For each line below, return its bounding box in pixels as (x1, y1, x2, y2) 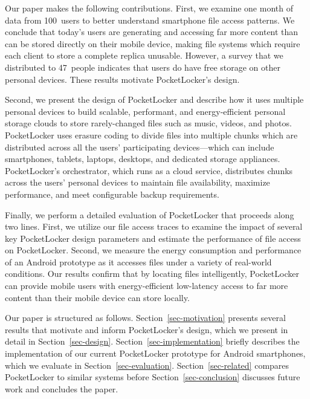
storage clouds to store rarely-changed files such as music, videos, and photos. (5, 117, 292, 129)
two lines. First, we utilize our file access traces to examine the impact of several (5, 220, 303, 233)
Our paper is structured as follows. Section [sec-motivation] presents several (5, 311, 286, 324)
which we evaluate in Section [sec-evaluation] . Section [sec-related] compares (5, 358, 289, 371)
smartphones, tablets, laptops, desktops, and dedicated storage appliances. (5, 152, 280, 165)
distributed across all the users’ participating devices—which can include (5, 140, 274, 153)
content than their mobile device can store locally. (5, 291, 190, 303)
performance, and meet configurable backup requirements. (5, 187, 219, 200)
